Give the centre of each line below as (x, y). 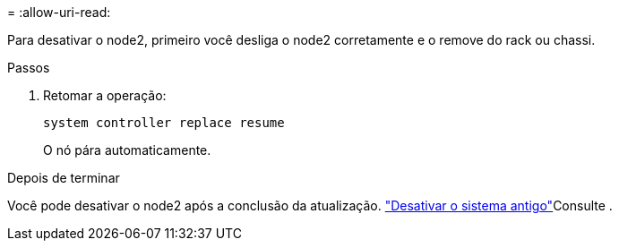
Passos (29, 68)
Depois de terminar (64, 178)
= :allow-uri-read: (59, 12)
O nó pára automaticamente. (127, 150)
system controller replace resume (164, 123)
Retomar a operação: (105, 95)
